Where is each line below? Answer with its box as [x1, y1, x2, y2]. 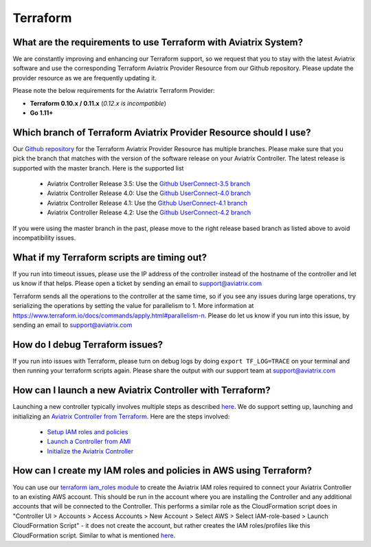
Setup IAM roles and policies [47, 427, 128, 436]
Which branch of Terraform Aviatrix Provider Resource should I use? [12, 126, 311, 138]
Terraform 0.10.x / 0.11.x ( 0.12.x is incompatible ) [30, 99, 167, 107]
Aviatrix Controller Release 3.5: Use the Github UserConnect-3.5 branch [47, 179, 251, 188]
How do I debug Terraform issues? [12, 339, 164, 350]
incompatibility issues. [12, 234, 76, 242]
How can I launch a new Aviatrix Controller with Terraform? [12, 385, 271, 397]
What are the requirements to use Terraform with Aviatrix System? [12, 36, 304, 48]
